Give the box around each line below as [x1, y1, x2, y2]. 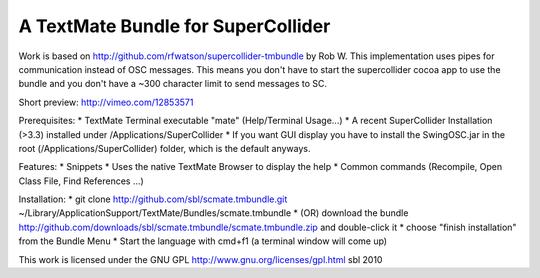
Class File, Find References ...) [18, 175, 144, 187]
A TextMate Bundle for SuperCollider [18, 15, 331, 37]
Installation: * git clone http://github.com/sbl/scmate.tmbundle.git [18, 193, 288, 205]
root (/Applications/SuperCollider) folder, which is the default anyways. [18, 142, 311, 154]
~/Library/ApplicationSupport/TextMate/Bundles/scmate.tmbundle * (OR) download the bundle [18, 207, 409, 219]
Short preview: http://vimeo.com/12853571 [18, 96, 194, 108]
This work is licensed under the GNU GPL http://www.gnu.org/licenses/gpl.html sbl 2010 [18, 253, 383, 265]
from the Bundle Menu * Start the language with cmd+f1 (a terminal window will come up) [18, 235, 388, 247]
